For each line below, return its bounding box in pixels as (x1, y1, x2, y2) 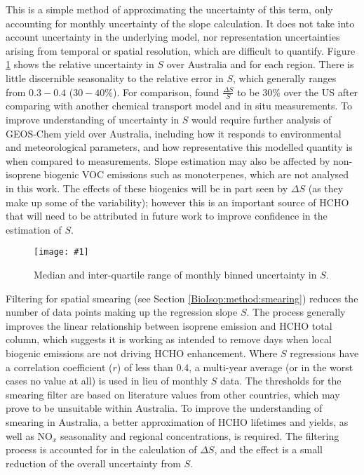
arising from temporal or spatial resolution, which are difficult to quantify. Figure (6, 43, 356, 58)
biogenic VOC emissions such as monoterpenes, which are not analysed (43, 167, 349, 182)
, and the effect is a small (214, 442, 323, 457)
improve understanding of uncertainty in (6, 112, 180, 126)
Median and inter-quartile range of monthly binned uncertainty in (34, 267, 317, 281)
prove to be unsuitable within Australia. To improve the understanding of (6, 401, 323, 415)
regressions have (290, 345, 359, 360)
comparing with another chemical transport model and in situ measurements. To (6, 98, 353, 113)
